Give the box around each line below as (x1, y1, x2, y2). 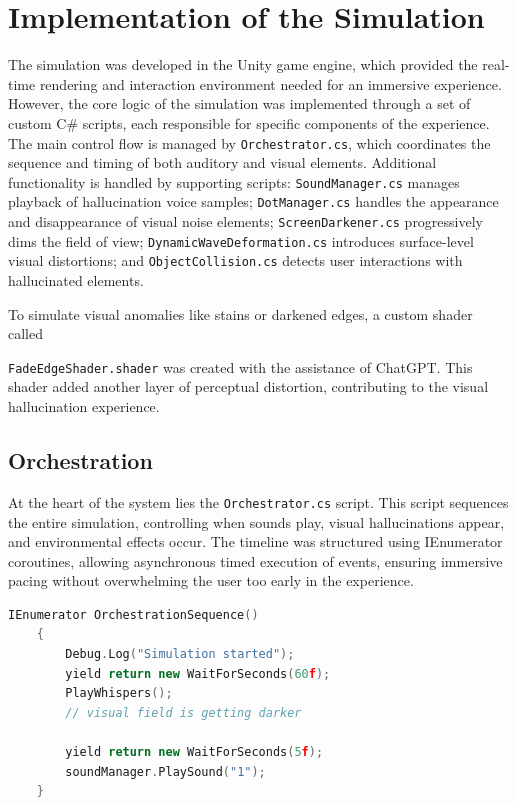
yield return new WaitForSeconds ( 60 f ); (65, 666, 331, 681)
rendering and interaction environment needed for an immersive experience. (39, 73, 502, 94)
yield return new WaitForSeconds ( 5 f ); (65, 745, 324, 760)
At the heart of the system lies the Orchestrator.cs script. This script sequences (8, 491, 509, 512)
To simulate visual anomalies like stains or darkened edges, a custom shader (8, 303, 473, 324)
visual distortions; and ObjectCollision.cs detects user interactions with (8, 250, 463, 271)
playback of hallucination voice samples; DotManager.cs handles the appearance (8, 191, 499, 212)
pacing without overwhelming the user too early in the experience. (8, 570, 414, 591)
